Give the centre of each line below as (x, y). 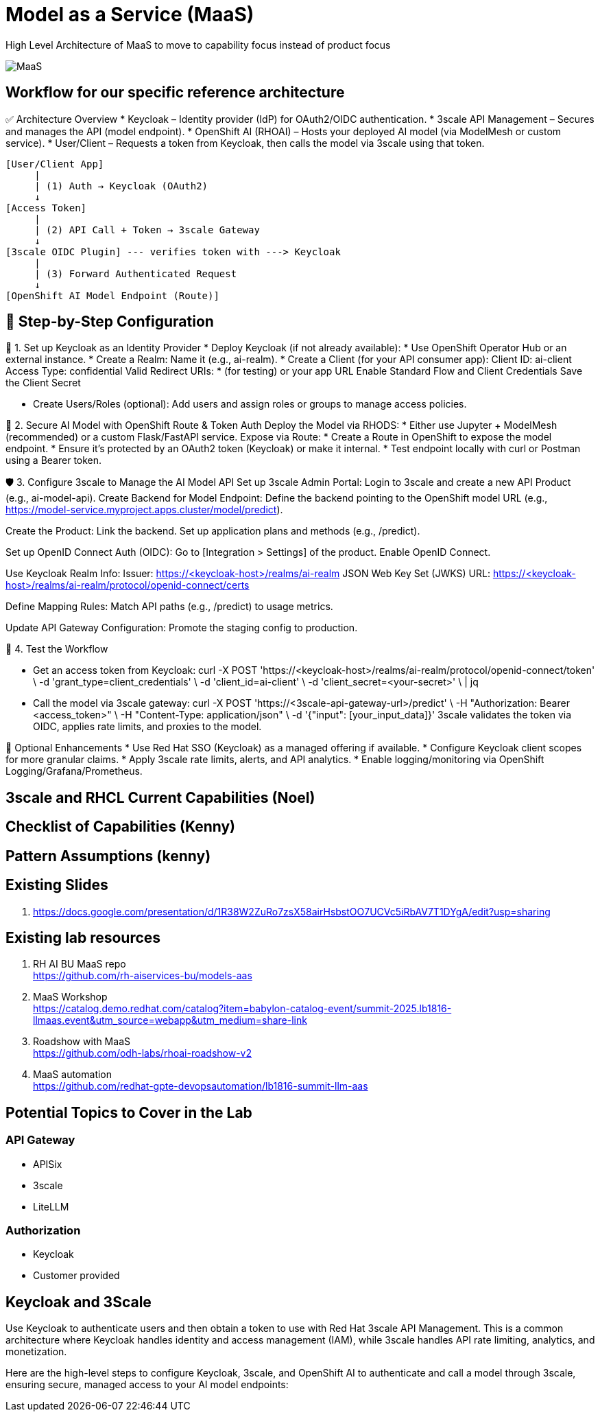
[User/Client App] (55, 164)
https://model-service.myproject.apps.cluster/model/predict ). (144, 510)
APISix (48, 1164)
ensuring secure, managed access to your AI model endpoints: (147, 1385)
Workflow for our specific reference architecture (175, 93)
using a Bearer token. (54, 460)
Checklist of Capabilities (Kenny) (121, 827)
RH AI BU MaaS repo (80, 964)
